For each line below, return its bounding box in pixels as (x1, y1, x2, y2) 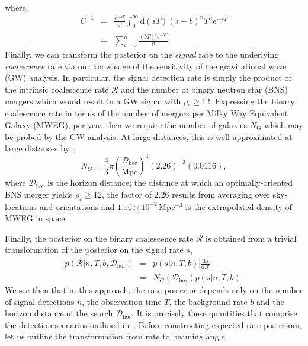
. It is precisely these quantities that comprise (131, 307, 297, 319)
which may (264, 118, 303, 131)
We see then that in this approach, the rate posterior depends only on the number (5, 284, 303, 296)
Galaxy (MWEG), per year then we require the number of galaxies (5, 118, 248, 131)
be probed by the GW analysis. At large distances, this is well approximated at (5, 130, 293, 142)
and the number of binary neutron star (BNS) (121, 82, 288, 95)
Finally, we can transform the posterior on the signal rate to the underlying (5, 48, 279, 61)
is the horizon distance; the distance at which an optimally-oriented (47, 176, 293, 189)
